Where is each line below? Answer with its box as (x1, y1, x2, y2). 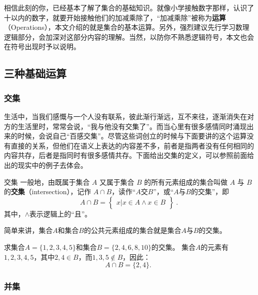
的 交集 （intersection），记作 (4, 186, 91, 197)
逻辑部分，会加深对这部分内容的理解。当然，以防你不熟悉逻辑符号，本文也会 (4, 31, 254, 42)
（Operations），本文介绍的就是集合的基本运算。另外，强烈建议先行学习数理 (4, 22, 250, 32)
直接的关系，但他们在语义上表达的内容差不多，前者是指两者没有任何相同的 (10, 140, 254, 150)
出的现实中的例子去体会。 (4, 159, 87, 170)
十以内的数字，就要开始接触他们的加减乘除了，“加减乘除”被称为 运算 (4, 12, 226, 22)
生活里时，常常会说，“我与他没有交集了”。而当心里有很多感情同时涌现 (17, 121, 247, 131)
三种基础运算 (4, 66, 66, 81)
